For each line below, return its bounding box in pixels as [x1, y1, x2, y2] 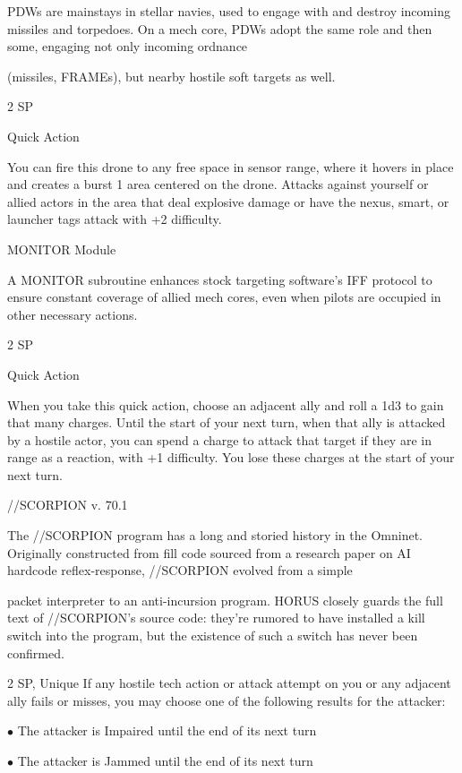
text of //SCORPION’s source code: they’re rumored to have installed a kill [7, 608, 425, 627]
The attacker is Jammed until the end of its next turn [17, 752, 313, 769]
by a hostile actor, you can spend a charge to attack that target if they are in [7, 430, 432, 449]
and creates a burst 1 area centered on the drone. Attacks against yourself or [7, 175, 429, 193]
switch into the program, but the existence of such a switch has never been [7, 626, 418, 645]
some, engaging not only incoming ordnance [7, 37, 248, 56]
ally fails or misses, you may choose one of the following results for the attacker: [7, 691, 446, 709]
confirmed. [7, 643, 64, 662]
